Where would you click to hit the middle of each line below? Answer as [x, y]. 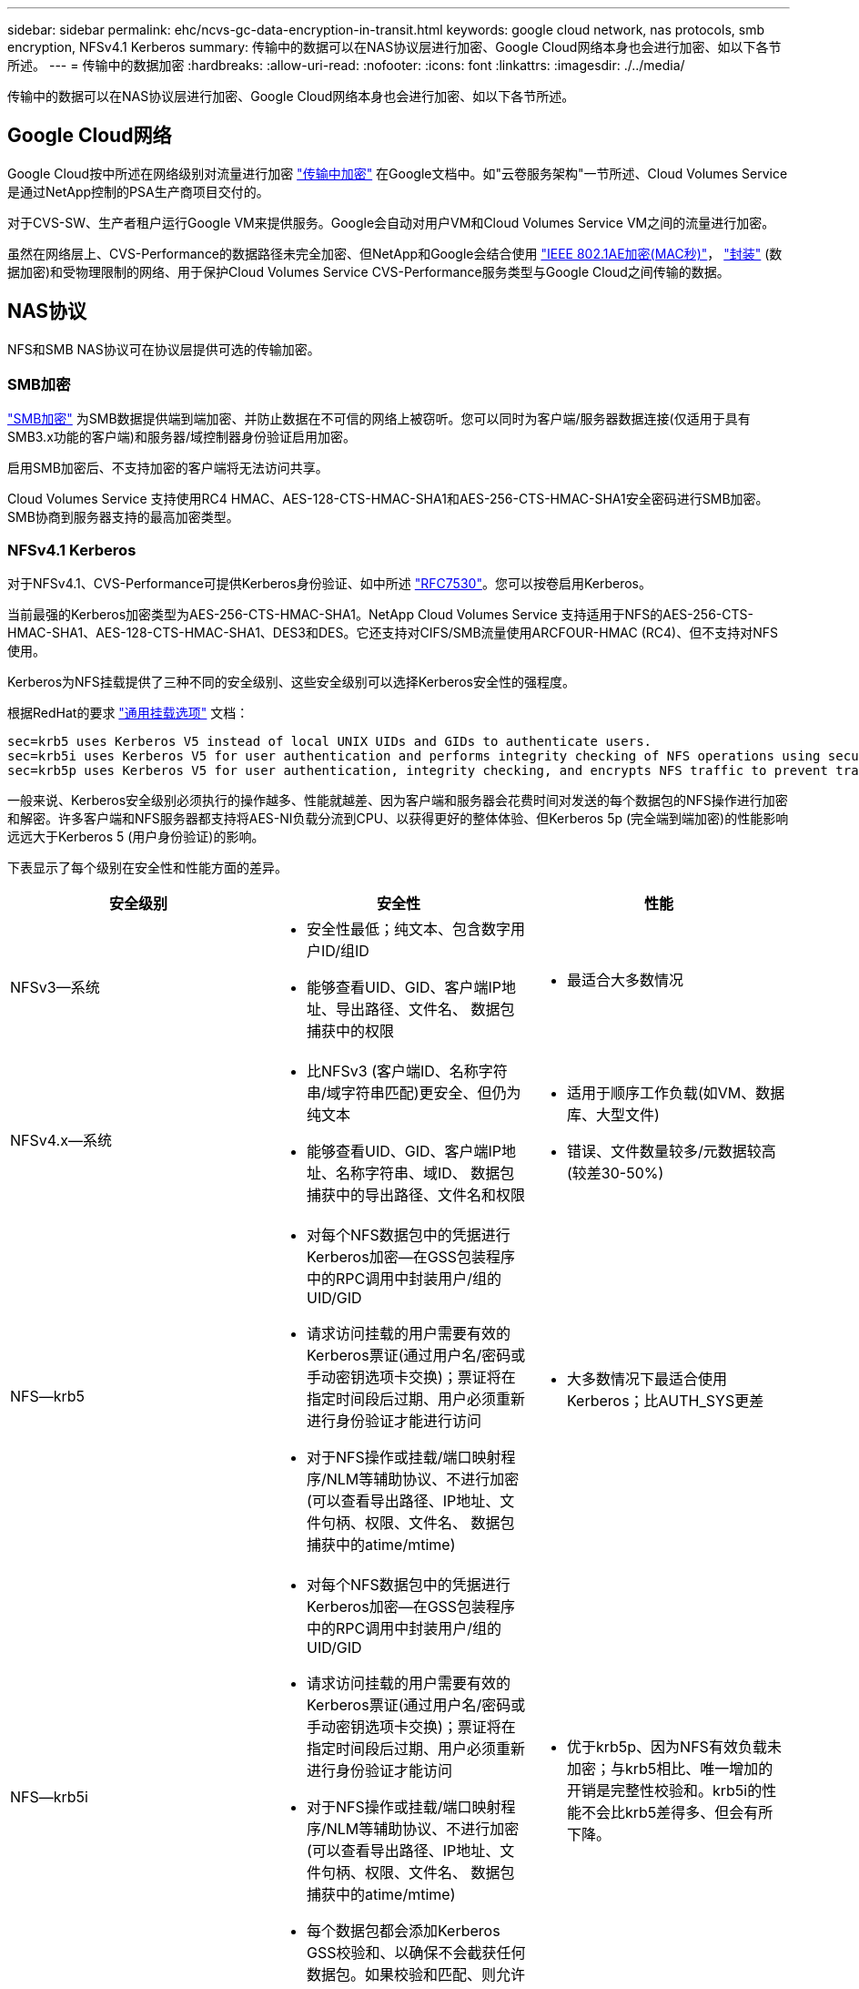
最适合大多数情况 [625, 980]
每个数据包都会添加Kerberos [403, 1931]
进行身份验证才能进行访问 [394, 1421]
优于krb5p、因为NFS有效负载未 [674, 1747]
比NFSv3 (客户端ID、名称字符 [407, 1071]
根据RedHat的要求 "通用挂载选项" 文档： [128, 713]
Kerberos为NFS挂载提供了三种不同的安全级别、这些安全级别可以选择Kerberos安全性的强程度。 [291, 682]
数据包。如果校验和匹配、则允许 [415, 1975]
